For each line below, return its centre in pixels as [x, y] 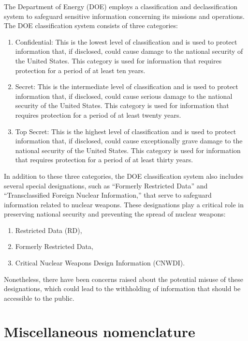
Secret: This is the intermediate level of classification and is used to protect [127, 86]
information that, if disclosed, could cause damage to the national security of [129, 51]
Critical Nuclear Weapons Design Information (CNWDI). [100, 263]
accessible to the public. [39, 298]
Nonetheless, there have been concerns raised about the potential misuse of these [124, 279]
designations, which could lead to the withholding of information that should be [122, 288]
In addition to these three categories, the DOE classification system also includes [124, 176]
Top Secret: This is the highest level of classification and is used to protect [126, 131]
